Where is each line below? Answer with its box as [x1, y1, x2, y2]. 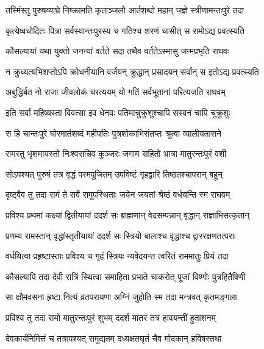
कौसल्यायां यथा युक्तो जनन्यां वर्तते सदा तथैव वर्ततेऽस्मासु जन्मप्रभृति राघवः [5, 45, 229, 57]
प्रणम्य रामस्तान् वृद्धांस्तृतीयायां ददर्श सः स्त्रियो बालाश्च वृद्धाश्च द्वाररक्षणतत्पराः [5, 229, 236, 242]
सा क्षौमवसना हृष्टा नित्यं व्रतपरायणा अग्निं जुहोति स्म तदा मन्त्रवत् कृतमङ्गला [5, 290, 237, 303]
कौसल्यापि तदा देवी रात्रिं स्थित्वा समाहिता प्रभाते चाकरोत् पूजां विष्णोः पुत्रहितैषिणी [5, 270, 246, 282]
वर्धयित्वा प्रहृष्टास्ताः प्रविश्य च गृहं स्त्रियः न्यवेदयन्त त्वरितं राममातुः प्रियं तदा [5, 250, 229, 262]
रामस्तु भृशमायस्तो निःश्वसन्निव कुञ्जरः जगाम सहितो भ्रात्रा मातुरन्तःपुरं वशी [5, 147, 227, 160]
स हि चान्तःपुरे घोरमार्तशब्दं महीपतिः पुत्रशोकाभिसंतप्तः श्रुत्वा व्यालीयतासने [5, 126, 221, 139]
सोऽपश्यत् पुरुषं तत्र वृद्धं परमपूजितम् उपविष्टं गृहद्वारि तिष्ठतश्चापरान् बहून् [5, 167, 223, 180]
